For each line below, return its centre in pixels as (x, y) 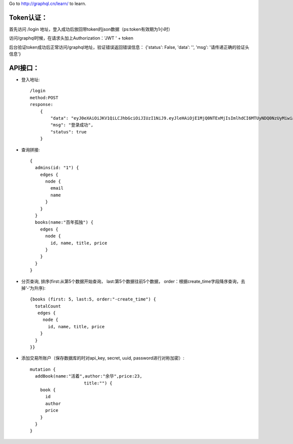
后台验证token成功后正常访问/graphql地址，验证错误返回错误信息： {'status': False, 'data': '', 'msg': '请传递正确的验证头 (129, 47)
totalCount (48, 306)
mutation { (43, 369)
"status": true (69, 132)
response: (42, 105)
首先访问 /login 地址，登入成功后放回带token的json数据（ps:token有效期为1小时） (91, 29)
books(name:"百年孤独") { (64, 222)
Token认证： (28, 17)
